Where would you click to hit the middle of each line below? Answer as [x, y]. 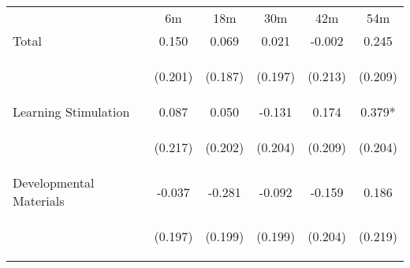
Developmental [54, 182]
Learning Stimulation [71, 112]
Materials [39, 201]
